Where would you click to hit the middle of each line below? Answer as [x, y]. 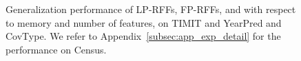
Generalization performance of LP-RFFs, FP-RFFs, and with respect [151, 9]
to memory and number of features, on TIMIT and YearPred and [144, 22]
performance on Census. [56, 49]
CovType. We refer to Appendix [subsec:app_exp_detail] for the [143, 36]
